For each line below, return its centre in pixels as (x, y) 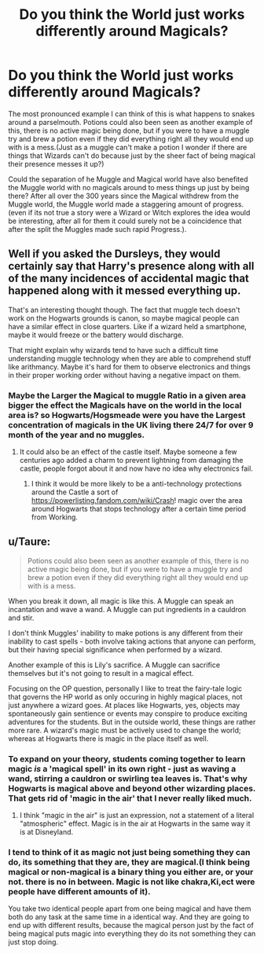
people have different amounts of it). (79, 892)
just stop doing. (33, 942)
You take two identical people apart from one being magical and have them (130, 908)
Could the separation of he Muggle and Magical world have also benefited (128, 179)
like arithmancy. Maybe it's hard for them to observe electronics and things (130, 366)
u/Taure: (29, 542)
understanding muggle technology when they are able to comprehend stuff (130, 358)
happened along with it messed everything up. (125, 291)
